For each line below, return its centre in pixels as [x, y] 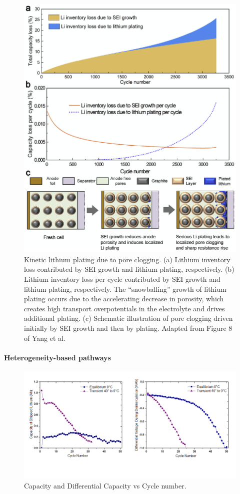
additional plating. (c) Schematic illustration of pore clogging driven [128, 318]
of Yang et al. [45, 338]
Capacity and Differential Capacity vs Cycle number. [105, 486]
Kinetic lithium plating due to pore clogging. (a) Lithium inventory [127, 259]
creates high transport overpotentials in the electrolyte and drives [124, 308]
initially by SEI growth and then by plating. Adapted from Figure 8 [128, 328]
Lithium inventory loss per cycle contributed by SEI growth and [122, 279]
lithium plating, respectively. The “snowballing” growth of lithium [125, 289]
